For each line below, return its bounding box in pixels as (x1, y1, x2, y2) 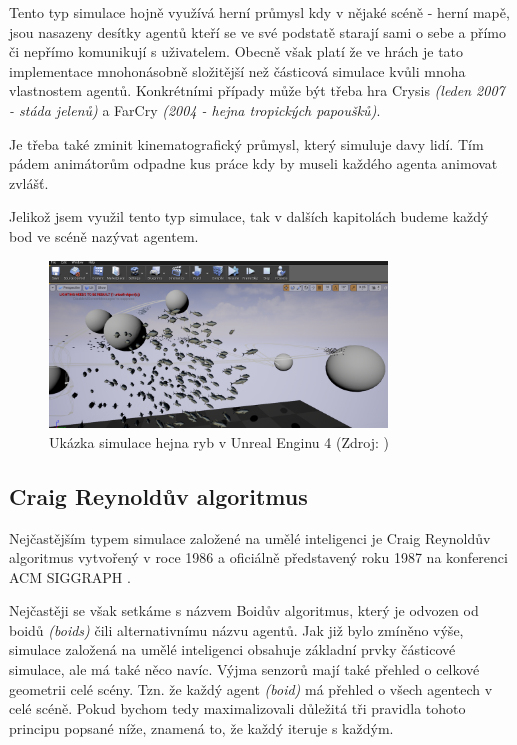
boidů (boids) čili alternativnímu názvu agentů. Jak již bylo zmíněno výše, (9, 619, 464, 640)
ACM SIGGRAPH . (9, 566, 131, 587)
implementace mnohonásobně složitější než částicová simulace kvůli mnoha (9, 60, 466, 81)
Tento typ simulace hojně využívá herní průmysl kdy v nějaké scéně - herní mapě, (9, 2, 510, 22)
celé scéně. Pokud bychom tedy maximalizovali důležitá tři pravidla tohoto (9, 698, 466, 719)
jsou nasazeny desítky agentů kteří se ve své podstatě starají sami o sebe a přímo (9, 21, 506, 42)
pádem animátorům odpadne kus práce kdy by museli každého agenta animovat (9, 153, 498, 174)
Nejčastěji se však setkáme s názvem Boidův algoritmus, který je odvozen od (9, 600, 479, 621)
